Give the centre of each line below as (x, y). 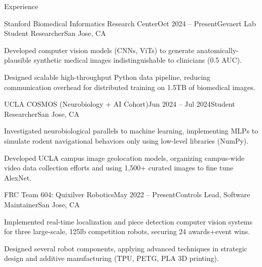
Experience (21, 6)
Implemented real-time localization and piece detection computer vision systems (128, 221)
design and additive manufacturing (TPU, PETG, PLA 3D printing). (111, 258)
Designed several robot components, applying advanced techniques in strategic (126, 248)
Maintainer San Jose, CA (42, 204)
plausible (18, 60)
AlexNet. (18, 177)
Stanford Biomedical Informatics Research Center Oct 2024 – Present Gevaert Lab (130, 23)
